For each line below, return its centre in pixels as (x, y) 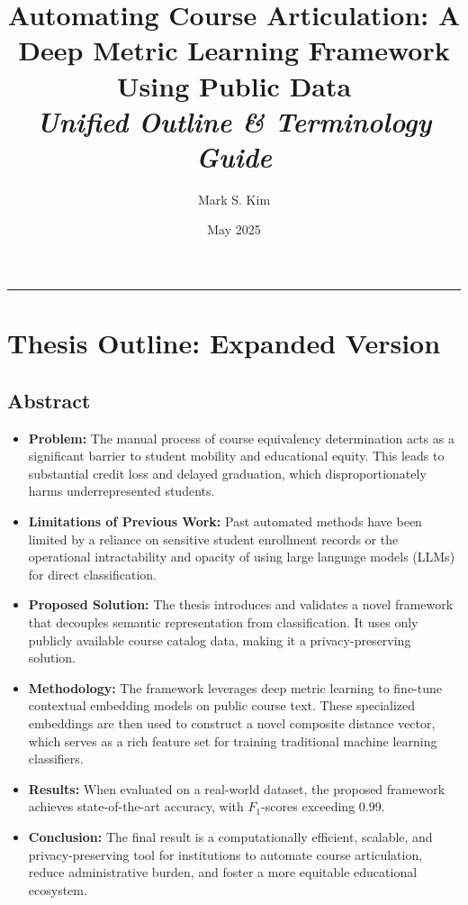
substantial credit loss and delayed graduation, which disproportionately (227, 473)
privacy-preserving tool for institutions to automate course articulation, (225, 854)
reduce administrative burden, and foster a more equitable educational (223, 872)
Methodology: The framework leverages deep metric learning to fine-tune (235, 687)
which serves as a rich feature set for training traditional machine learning (233, 740)
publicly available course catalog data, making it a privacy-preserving (220, 640)
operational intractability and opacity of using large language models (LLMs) (242, 557)
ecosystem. (58, 889)
